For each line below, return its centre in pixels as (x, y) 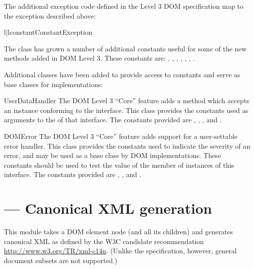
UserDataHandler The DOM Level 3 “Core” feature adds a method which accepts (127, 101)
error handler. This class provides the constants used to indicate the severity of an (127, 146)
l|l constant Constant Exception (48, 32)
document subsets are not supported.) (61, 260)
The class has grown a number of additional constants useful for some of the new (125, 48)
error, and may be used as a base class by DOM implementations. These (113, 155)
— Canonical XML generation (108, 208)
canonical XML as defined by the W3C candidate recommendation (104, 241)
